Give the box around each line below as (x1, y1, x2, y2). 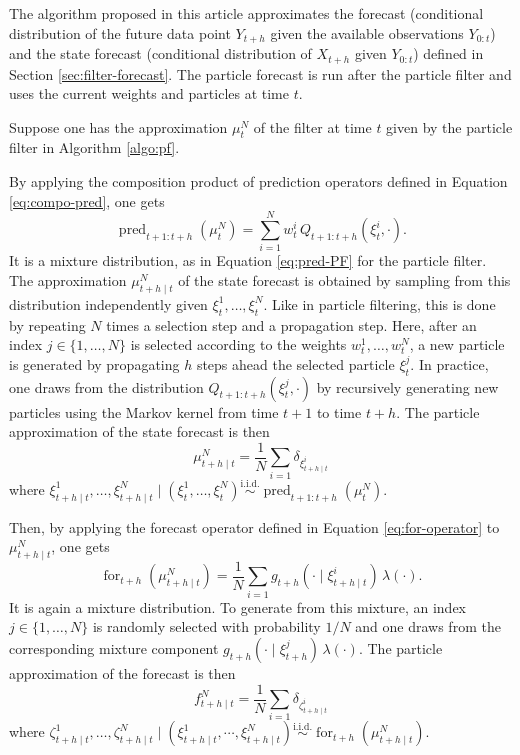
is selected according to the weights (130, 334, 347, 355)
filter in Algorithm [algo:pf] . (9, 137, 180, 158)
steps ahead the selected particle (196, 353, 395, 374)
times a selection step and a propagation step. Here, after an (106, 314, 477, 335)
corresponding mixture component (9, 637, 219, 658)
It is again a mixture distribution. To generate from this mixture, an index (9, 596, 467, 617)
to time (316, 401, 362, 422)
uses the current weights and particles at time (9, 83, 289, 104)
